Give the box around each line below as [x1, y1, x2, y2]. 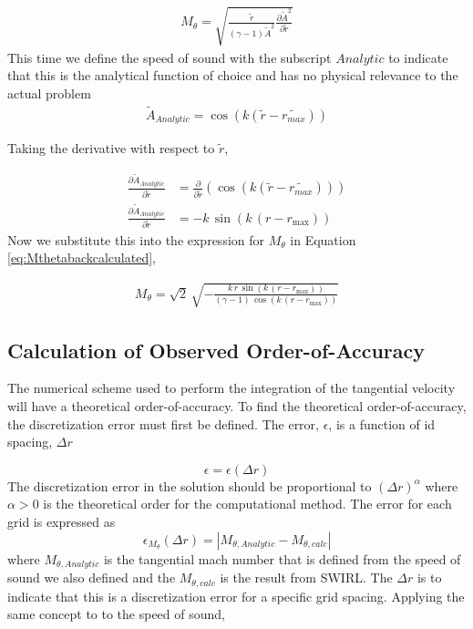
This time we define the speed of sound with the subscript [7, 47, 332, 67]
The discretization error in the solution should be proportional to [7, 476, 372, 495]
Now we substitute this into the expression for [7, 230, 265, 249]
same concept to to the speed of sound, [7, 604, 225, 624]
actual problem [7, 83, 91, 102]
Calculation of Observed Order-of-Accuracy [7, 335, 426, 364]
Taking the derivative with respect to [7, 139, 215, 158]
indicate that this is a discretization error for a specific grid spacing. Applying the [7, 586, 465, 605]
